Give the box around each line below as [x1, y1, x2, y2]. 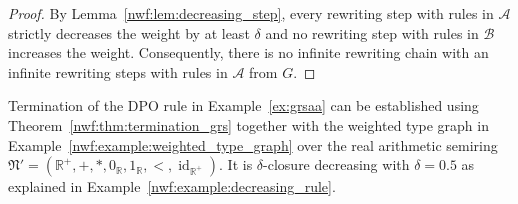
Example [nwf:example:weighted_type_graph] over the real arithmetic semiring [8, 134, 498, 155]
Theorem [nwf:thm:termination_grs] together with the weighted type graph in [8, 114, 489, 135]
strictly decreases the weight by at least [8, 22, 250, 43]
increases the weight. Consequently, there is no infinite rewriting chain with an [8, 42, 489, 63]
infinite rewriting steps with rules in [8, 61, 228, 82]
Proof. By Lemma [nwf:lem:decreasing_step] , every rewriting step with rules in [8, 3, 494, 23]
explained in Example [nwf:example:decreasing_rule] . [8, 176, 336, 197]
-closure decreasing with [263, 154, 410, 175]
